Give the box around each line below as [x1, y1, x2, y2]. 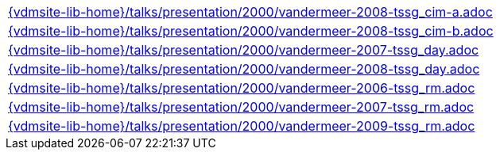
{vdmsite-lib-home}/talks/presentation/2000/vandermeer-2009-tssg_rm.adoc [8, 118, 475, 134]
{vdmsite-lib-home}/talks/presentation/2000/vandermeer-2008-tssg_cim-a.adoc [8, 4, 493, 20]
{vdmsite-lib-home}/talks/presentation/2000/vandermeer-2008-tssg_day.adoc [8, 61, 480, 77]
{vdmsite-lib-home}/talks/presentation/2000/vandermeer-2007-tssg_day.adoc [8, 42, 479, 58]
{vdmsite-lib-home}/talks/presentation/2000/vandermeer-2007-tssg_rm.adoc [8, 99, 475, 115]
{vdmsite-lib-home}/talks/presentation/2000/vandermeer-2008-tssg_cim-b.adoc [8, 23, 494, 39]
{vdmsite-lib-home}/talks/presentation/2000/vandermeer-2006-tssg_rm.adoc [8, 80, 475, 96]
